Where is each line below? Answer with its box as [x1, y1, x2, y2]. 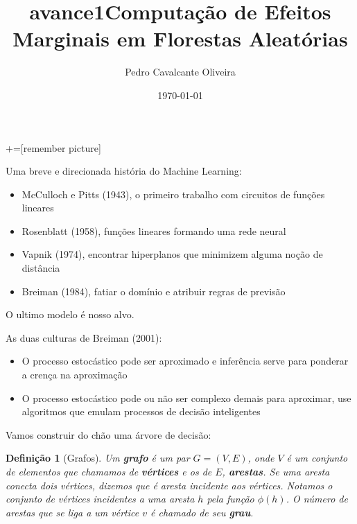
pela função [207, 491, 254, 506]
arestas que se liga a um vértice [6, 505, 139, 519]
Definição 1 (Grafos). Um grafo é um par [6, 451, 190, 465]
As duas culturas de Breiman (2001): [6, 330, 162, 344]
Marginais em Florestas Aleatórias [12, 24, 348, 53]
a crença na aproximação [21, 367, 128, 382]
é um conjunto [286, 451, 348, 465]
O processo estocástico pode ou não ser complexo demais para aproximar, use [21, 390, 351, 405]
